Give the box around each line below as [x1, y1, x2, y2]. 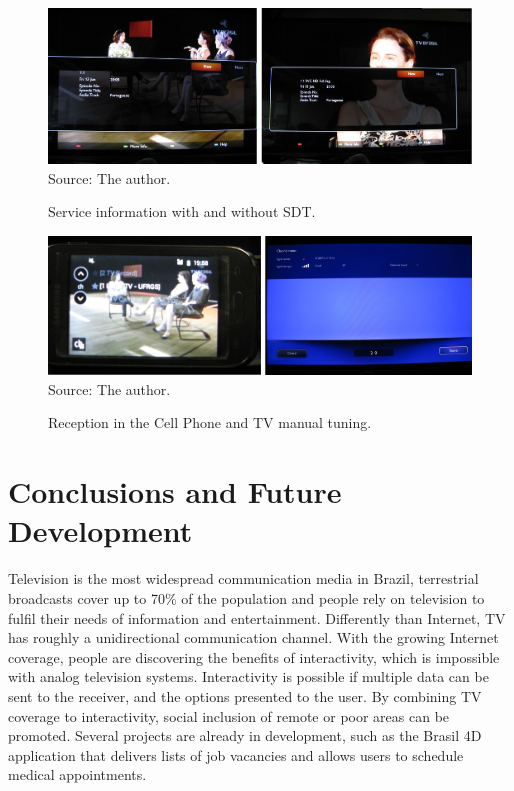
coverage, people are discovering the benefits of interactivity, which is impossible [8, 646, 500, 667]
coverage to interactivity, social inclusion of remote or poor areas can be [8, 705, 450, 726]
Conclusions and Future [8, 471, 342, 512]
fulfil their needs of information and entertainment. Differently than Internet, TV [8, 607, 506, 628]
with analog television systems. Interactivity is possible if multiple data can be [8, 666, 489, 687]
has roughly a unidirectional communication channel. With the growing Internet [8, 627, 499, 648]
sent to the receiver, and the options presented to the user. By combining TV [8, 685, 482, 706]
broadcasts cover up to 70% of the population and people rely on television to [8, 587, 485, 608]
